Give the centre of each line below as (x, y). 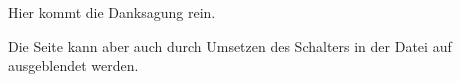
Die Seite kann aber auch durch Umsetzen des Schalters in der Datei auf (230, 45)
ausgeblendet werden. (73, 65)
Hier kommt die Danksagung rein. (112, 12)
